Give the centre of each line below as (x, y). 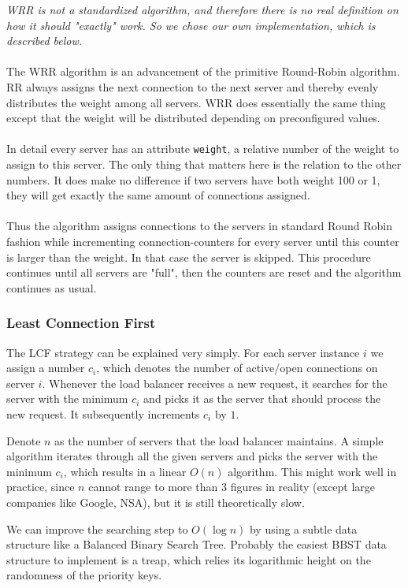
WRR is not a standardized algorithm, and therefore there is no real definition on (202, 9)
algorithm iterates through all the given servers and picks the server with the (192, 456)
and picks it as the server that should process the (262, 398)
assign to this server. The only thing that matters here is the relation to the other (204, 164)
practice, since (41, 487)
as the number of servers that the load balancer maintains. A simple (219, 440)
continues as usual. (52, 287)
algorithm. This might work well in (312, 471)
